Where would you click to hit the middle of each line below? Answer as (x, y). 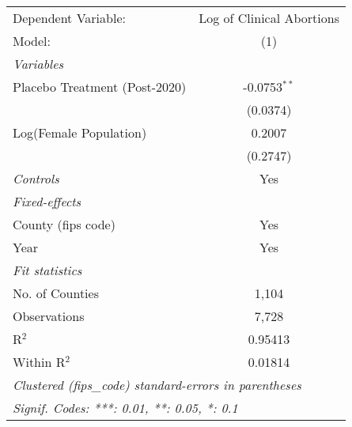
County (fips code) (64, 224)
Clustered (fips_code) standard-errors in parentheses (157, 385)
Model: (32, 41)
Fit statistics (47, 270)
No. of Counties (56, 293)
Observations (49, 316)
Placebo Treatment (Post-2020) (100, 87)
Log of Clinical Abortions (269, 18)
